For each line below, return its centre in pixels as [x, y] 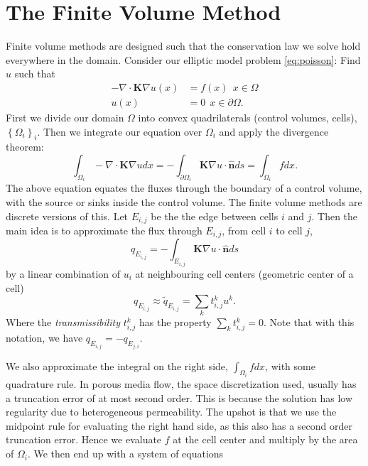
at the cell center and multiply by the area [265, 439]
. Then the [335, 216]
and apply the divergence [274, 131]
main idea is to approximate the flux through [104, 231]
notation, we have [44, 338]
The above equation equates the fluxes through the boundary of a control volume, [184, 188]
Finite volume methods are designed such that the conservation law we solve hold [183, 46]
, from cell [244, 231]
